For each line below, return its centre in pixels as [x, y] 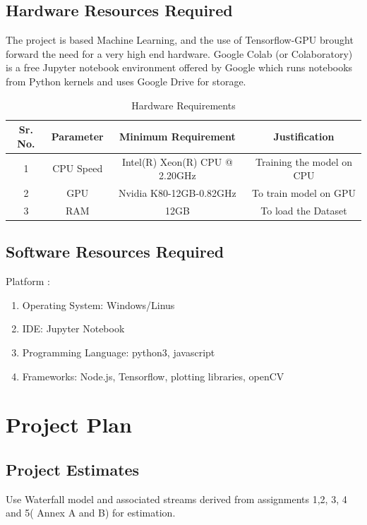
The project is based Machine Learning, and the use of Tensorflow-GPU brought [180, 40]
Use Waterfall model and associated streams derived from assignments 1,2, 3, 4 [176, 499]
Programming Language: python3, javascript [119, 352]
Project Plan [69, 424]
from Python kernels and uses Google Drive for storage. [126, 81]
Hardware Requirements [183, 105]
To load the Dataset [304, 210]
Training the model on [304, 161]
